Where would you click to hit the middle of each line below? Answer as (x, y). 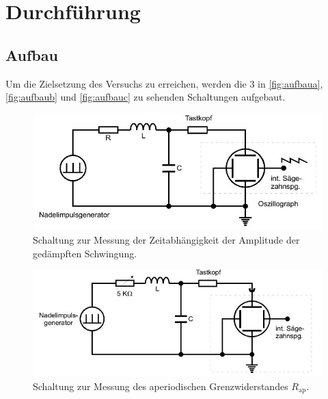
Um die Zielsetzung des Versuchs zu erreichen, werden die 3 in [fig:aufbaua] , (164, 83)
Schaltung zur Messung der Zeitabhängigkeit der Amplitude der (166, 240)
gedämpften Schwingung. (85, 253)
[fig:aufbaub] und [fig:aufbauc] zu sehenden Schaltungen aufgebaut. (146, 97)
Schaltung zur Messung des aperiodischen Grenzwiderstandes (161, 386)
